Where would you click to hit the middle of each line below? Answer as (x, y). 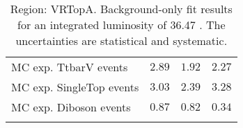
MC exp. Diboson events (71, 107)
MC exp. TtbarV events (70, 67)
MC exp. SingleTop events (75, 87)
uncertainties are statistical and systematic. (122, 40)
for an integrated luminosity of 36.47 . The (122, 25)
